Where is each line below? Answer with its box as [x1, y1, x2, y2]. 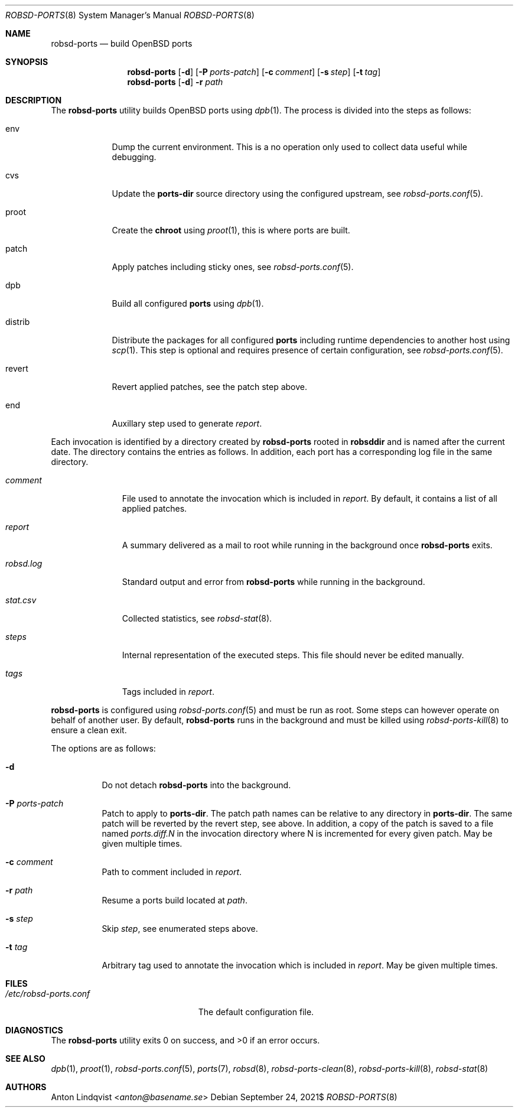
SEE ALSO [5, 1054, 45, 1064]
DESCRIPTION [5, 95, 62, 105]
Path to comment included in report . [102, 867, 242, 877]
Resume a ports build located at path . [102, 895, 247, 905]
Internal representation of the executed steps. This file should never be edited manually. [122, 650, 464, 660]
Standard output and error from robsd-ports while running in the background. [122, 577, 425, 587]
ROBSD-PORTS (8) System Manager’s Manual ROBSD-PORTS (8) [5, 10, 255, 20]
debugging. [112, 152, 157, 162]
